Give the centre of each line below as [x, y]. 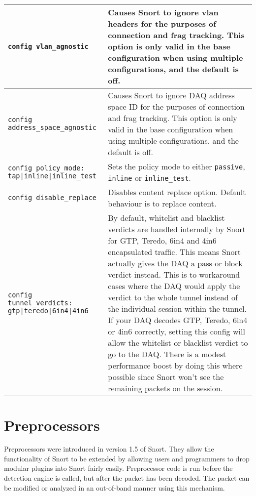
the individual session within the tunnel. [177, 309]
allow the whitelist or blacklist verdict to [178, 343]
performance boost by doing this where [175, 365]
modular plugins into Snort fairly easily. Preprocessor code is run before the [118, 468]
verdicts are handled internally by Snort [177, 229]
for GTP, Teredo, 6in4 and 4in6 [162, 240]
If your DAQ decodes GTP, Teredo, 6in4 [178, 320]
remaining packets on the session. [165, 388]
